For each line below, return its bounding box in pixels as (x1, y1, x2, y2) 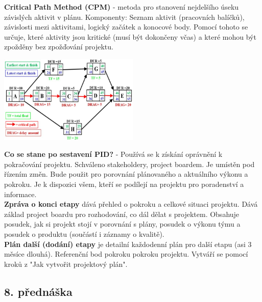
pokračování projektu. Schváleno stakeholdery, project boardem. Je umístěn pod (4, 158, 255, 169)
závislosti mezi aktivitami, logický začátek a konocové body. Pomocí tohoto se (4, 21, 248, 32)
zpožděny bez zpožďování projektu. (4, 41, 113, 52)
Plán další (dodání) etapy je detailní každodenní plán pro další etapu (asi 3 (4, 238, 252, 249)
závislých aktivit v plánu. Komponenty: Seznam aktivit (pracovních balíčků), (4, 11, 245, 22)
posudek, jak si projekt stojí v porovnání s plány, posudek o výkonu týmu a (4, 218, 241, 229)
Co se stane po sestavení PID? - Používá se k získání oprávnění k (4, 149, 223, 159)
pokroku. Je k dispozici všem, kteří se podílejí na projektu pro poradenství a (4, 179, 244, 189)
